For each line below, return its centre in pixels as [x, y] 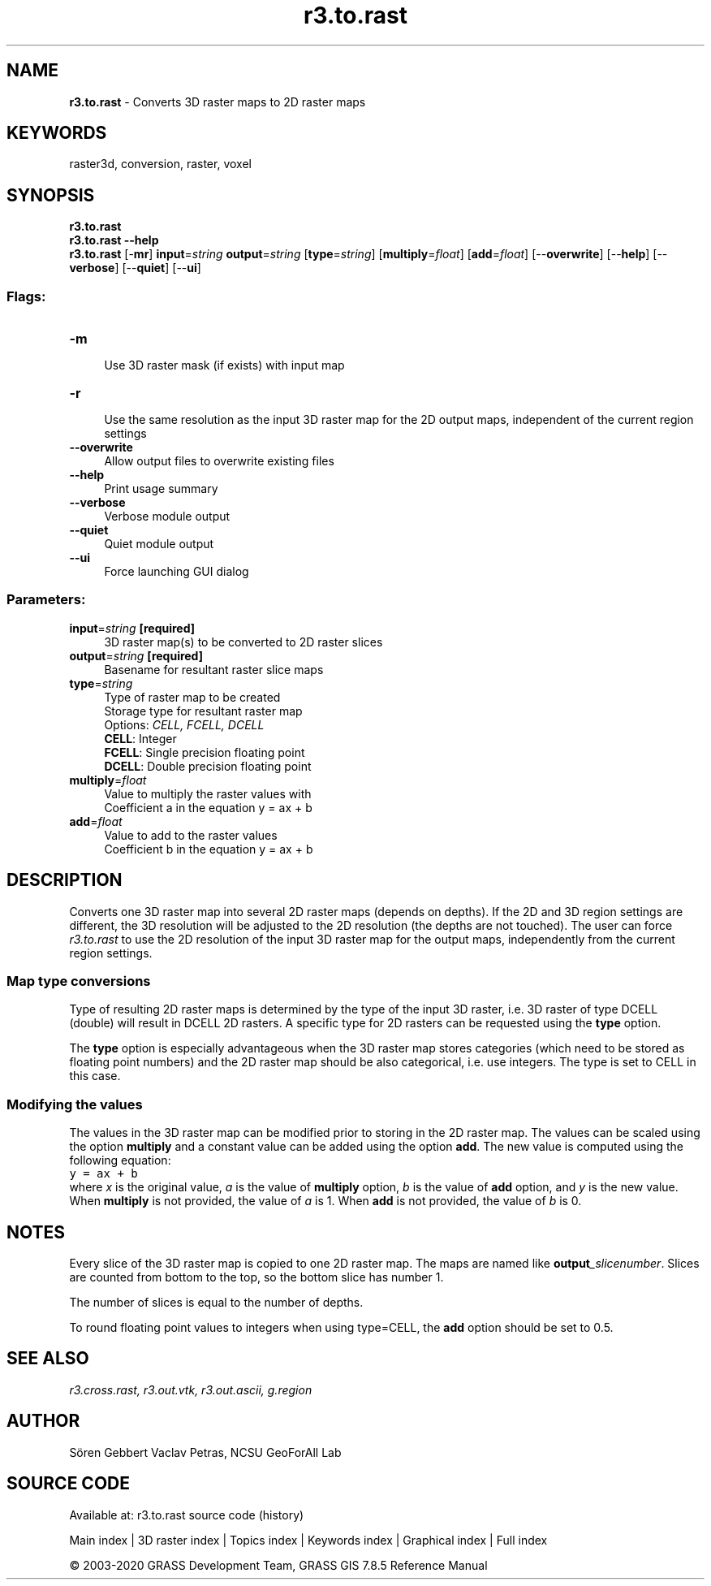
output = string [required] [136, 655]
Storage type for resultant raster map [203, 711]
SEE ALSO [48, 1359]
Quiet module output [159, 544]
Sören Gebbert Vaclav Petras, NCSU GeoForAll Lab [205, 1452]
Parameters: [46, 600]
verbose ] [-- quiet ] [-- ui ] [135, 268]
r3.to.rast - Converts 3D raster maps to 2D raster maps [218, 102]
